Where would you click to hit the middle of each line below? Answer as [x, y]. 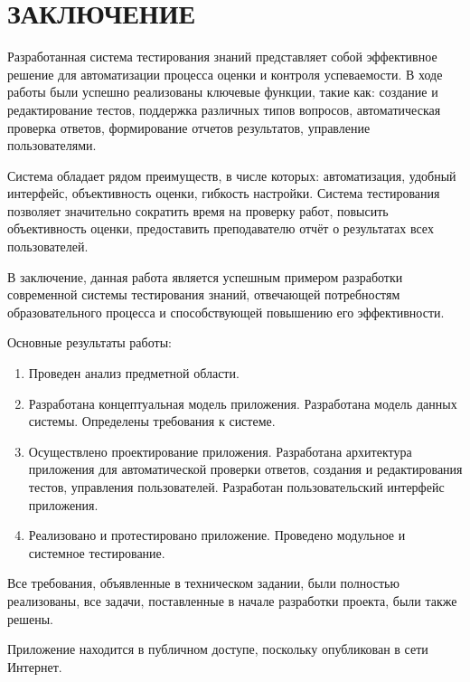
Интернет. [35, 666]
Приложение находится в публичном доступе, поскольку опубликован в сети [218, 649]
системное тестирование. [97, 552]
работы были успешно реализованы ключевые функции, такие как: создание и [223, 92]
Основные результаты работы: [89, 342]
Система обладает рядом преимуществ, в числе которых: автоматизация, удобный [232, 175]
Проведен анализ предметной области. [134, 373]
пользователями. [52, 145]
